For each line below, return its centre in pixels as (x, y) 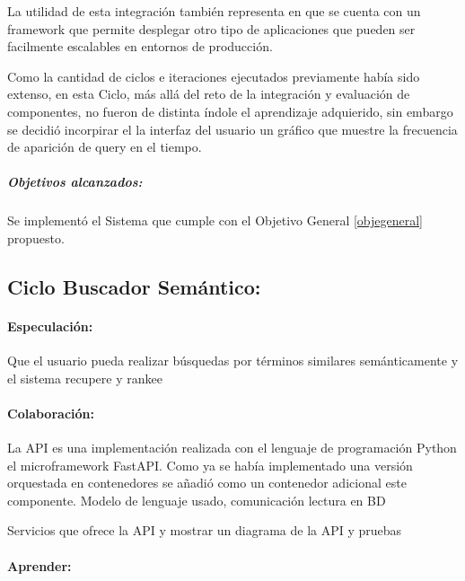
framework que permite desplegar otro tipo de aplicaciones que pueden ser (211, 28)
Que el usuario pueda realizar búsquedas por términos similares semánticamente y (233, 361)
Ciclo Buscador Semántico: (134, 286)
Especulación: (50, 326)
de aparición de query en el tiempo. (105, 147)
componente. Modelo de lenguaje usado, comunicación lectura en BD (197, 500)
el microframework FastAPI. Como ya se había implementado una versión (210, 465)
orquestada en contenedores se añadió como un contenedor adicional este (207, 483)
